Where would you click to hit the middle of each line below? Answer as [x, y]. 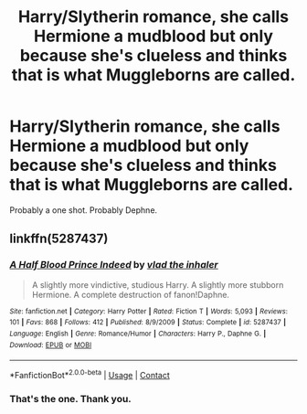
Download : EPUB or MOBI [51, 345]
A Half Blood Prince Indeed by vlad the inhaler [114, 265]
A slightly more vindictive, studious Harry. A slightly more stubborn [158, 284]
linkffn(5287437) [59, 239]
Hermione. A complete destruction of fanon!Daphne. [131, 294]
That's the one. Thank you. [71, 398]
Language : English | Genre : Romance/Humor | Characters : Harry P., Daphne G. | [138, 334]
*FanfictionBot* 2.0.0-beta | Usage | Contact [90, 374]
